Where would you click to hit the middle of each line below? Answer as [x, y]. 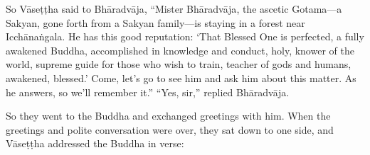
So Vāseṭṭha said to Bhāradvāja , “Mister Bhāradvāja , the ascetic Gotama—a [174, 8]
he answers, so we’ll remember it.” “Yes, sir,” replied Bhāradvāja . [148, 92]
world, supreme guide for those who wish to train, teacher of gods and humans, [179, 64]
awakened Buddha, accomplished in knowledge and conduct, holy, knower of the [180, 50]
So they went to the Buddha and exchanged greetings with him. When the [168, 116]
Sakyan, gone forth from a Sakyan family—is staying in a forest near [155, 22]
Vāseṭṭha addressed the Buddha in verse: [95, 143]
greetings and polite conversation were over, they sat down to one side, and [170, 129]
